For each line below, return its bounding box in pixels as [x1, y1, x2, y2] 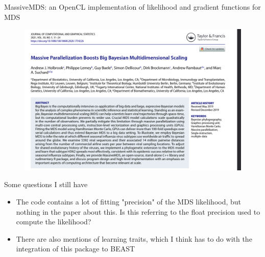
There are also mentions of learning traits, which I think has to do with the [16, 233, 252, 244]
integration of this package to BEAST [16, 243, 135, 254]
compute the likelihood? [16, 216, 91, 227]
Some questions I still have [4, 179, 88, 190]
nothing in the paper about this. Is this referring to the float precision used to [16, 206, 260, 217]
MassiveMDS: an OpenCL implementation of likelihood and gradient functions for [4, 2, 261, 12]
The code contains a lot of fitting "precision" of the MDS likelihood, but [16, 196, 242, 207]
